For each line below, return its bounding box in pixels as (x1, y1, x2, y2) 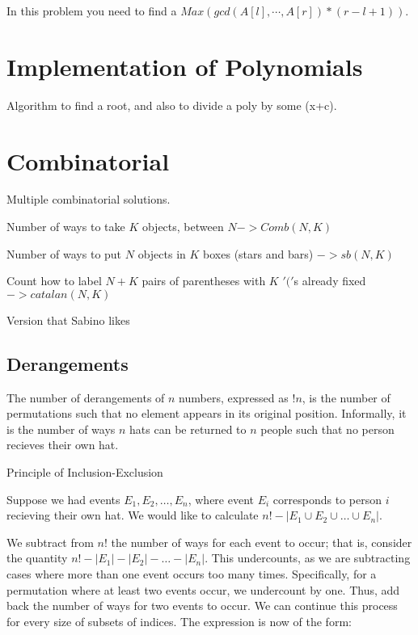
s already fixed (293, 272, 366, 289)
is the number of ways (6, 420, 116, 437)
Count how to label (6, 272, 102, 289)
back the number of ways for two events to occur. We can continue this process (6, 597, 398, 614)
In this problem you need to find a (6, 2, 177, 19)
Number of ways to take (6, 218, 125, 235)
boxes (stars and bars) (203, 245, 314, 262)
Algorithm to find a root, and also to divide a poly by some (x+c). (6, 96, 337, 113)
